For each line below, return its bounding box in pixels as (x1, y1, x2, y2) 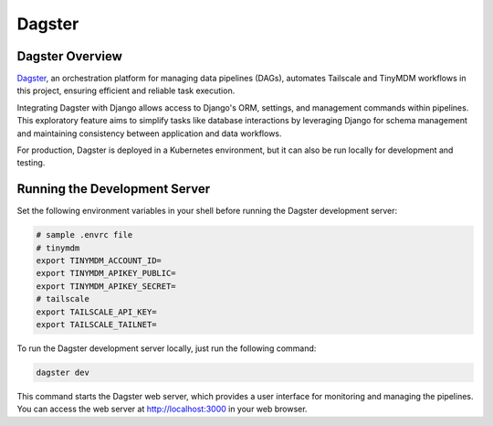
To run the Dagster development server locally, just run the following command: (16, 343, 317, 354)
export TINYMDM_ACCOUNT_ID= (36, 256, 162, 266)
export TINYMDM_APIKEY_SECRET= (36, 281, 177, 292)
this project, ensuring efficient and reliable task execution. (16, 85, 236, 96)
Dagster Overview (16, 48, 123, 64)
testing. (16, 157, 46, 168)
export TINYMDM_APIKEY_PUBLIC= (36, 268, 177, 279)
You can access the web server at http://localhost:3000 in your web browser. (16, 403, 308, 415)
